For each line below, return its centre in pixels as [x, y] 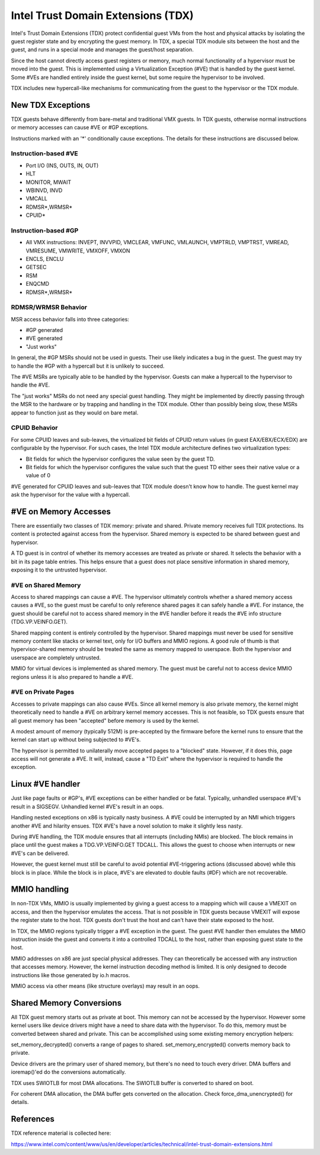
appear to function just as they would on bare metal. [75, 413]
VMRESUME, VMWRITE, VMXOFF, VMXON [78, 251]
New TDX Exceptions [51, 105]
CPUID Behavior [34, 428]
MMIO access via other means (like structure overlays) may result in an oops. [105, 986]
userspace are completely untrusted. [56, 658]
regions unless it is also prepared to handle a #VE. [72, 677]
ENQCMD [38, 284]
